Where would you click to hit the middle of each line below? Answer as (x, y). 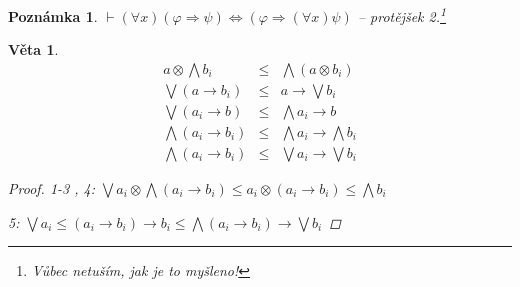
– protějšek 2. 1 (401, 14)
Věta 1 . (33, 49)
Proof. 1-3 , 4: (51, 188)
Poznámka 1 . (53, 15)
